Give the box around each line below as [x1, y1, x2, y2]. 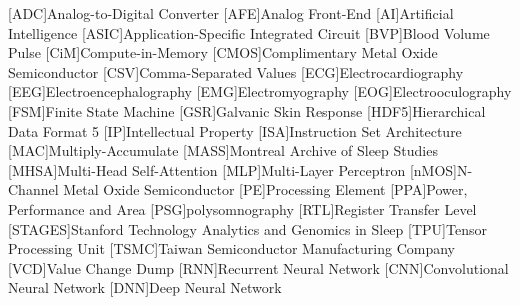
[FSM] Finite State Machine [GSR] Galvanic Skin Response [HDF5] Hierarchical [8, 100, 486, 121]
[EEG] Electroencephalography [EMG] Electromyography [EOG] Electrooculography [8, 81, 512, 102]
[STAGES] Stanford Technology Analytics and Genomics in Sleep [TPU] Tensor [8, 218, 487, 239]
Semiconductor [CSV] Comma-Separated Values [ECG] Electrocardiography [8, 61, 464, 82]
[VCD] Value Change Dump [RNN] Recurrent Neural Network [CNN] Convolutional [8, 257, 509, 278]
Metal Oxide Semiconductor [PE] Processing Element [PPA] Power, [63, 179, 468, 200]
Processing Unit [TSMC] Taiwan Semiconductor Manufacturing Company [8, 238, 455, 259]
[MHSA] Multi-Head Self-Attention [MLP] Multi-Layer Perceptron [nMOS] [8, 159, 458, 180]
